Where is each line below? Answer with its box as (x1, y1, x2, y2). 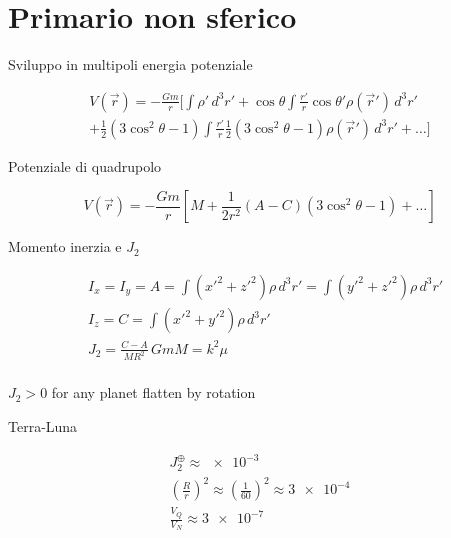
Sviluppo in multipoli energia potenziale (8, 54, 253, 75)
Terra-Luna (8, 416, 78, 437)
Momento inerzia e (8, 236, 122, 257)
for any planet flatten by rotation (51, 382, 256, 403)
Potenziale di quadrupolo (8, 155, 162, 176)
